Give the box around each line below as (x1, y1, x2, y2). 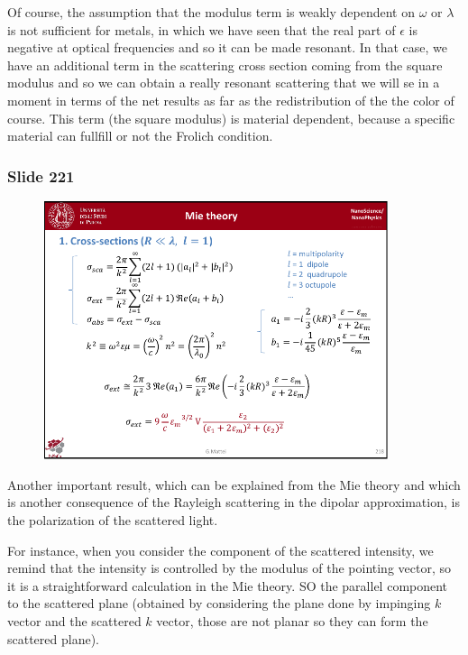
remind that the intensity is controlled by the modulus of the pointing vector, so (7, 558, 452, 577)
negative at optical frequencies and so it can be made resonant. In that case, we (7, 38, 447, 57)
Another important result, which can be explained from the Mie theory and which (7, 475, 461, 494)
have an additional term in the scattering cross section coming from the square (7, 55, 443, 74)
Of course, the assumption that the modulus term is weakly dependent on (7, 3, 415, 21)
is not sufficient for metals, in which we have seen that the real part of (7, 20, 396, 39)
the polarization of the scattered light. (7, 511, 218, 530)
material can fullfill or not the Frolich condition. (7, 126, 273, 145)
